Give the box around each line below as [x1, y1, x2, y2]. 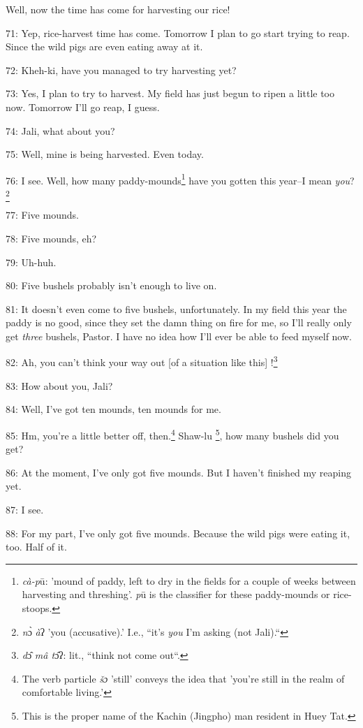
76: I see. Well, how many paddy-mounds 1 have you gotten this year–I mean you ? [6, 170, 355, 187]
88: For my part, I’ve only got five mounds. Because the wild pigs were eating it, [6, 525, 350, 540]
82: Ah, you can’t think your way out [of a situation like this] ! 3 [6, 353, 278, 370]
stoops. [22, 600, 52, 615]
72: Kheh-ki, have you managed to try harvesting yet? [6, 62, 237, 77]
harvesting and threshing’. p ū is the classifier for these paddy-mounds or [22, 587, 330, 602]
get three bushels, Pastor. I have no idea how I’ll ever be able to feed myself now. [6, 328, 352, 343]
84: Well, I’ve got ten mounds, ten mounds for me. [6, 402, 221, 416]
